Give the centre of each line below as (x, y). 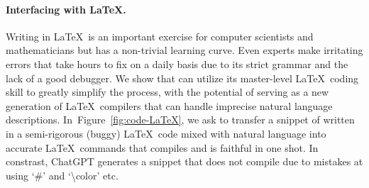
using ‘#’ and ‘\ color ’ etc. (62, 175)
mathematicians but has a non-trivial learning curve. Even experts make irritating (184, 50)
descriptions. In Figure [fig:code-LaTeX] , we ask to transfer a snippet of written (180, 120)
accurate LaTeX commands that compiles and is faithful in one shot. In (162, 147)
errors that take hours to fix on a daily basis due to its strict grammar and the (177, 63)
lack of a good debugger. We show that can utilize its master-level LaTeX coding (182, 78)
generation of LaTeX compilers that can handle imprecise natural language (169, 105)
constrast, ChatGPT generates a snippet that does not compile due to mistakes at (184, 161)
